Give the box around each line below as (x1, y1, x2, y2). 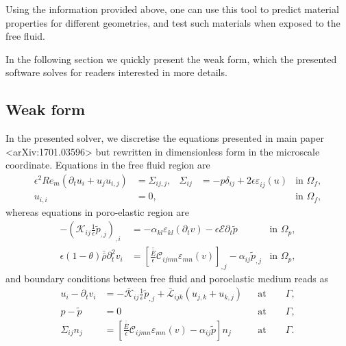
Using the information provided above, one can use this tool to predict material (5, 2, 339, 16)
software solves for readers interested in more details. (5, 65, 227, 79)
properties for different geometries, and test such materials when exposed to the (5, 15, 341, 29)
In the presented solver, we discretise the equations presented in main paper (5, 131, 324, 145)
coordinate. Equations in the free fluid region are (5, 158, 210, 172)
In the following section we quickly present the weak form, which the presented (5, 51, 337, 66)
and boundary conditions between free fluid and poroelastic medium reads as (5, 271, 329, 285)
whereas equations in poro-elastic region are (5, 204, 189, 219)
